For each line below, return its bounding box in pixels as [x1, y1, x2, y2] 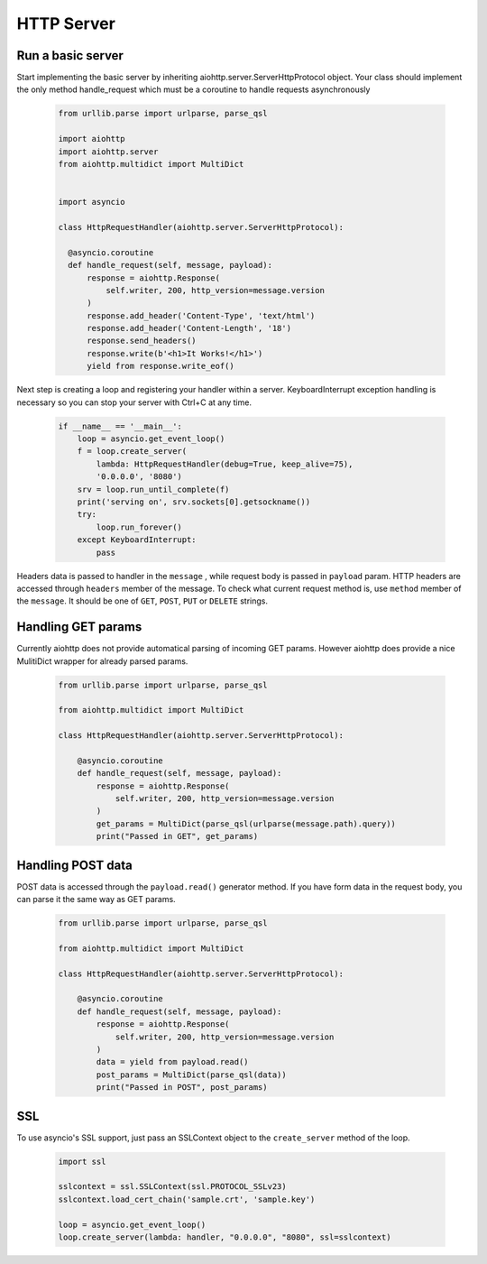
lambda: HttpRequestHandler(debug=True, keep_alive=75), [96, 458, 354, 469]
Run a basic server [16, 48, 124, 63]
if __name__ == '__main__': [58, 420, 182, 431]
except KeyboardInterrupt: [77, 535, 198, 545]
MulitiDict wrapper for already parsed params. [16, 655, 188, 667]
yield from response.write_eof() [87, 361, 234, 372]
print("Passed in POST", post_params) [96, 1083, 268, 1093]
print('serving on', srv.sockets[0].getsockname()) [77, 496, 311, 507]
